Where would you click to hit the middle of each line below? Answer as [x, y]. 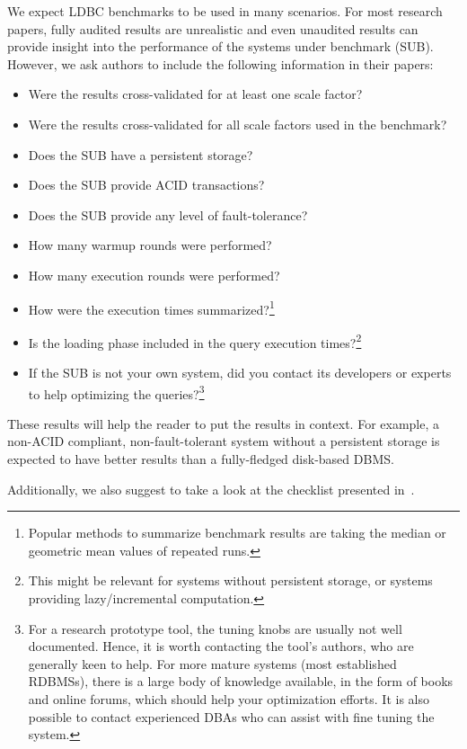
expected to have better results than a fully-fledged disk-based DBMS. [201, 459]
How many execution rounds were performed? [154, 275]
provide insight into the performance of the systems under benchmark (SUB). [220, 46]
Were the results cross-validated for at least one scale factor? [195, 94]
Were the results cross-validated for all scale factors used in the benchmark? [238, 124]
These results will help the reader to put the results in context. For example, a [224, 423]
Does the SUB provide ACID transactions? [146, 185]
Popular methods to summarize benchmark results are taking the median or [237, 533]
